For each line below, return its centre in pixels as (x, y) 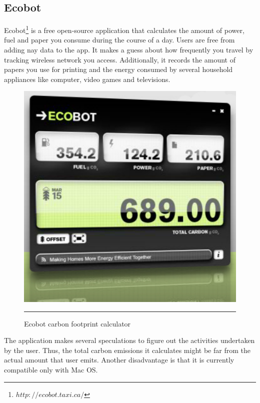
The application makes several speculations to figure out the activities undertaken (129, 340)
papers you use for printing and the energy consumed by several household (118, 69)
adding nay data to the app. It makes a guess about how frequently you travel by (129, 50)
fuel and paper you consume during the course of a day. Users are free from (119, 40)
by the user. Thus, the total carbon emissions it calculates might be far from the (127, 350)
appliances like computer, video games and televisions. (87, 79)
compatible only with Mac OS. (51, 369)
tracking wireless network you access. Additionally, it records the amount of (120, 59)
